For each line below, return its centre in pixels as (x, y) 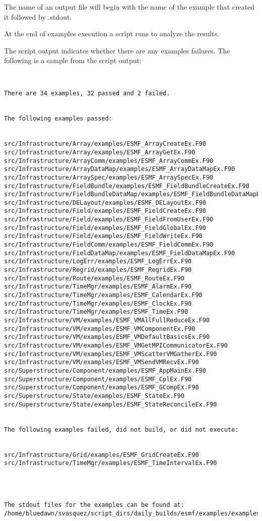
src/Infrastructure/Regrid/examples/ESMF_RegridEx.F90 (98, 270)
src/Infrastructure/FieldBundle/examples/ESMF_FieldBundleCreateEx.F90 (127, 186)
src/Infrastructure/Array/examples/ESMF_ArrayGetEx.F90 (100, 152)
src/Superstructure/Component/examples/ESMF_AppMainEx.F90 (105, 370)
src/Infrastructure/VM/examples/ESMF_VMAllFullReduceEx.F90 (107, 320)
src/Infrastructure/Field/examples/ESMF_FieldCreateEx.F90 (105, 211)
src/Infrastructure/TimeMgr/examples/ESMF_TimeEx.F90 (96, 312)
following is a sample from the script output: (73, 60)
